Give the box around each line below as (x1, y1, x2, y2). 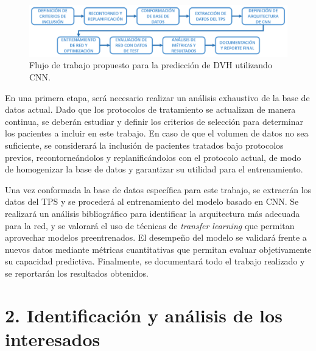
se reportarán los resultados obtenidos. (5, 266, 149, 279)
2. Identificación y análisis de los (5, 302, 283, 327)
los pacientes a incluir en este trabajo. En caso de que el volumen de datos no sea (5, 127, 309, 140)
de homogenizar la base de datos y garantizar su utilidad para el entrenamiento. (5, 163, 303, 175)
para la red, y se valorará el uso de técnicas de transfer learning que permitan (5, 219, 295, 232)
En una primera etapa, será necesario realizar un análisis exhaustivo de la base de (5, 91, 310, 104)
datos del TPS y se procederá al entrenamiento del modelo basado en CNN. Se (5, 195, 299, 208)
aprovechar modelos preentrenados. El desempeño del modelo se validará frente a (5, 231, 307, 244)
